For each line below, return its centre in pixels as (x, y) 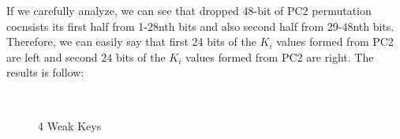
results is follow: (45, 72)
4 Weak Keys (70, 125)
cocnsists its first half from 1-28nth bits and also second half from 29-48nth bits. (200, 26)
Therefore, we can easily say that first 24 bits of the (131, 41)
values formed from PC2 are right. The (280, 56)
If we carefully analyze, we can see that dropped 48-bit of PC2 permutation (189, 10)
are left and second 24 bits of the (86, 56)
